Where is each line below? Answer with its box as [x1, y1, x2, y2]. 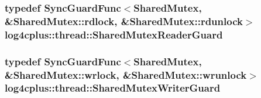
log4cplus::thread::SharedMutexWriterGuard [5, 80, 221, 95]
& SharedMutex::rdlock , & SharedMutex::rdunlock [5, 13, 243, 28]
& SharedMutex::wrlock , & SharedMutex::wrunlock [5, 67, 247, 82]
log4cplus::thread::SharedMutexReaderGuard [5, 27, 223, 41]
